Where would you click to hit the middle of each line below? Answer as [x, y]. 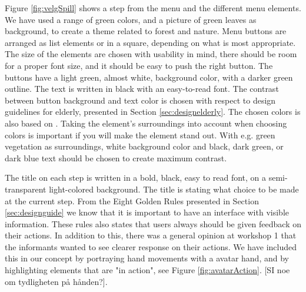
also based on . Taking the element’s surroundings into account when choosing [146, 123]
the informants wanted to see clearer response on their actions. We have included [151, 246]
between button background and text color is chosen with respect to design [140, 100]
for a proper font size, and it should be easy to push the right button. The [139, 65]
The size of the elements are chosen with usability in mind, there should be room [151, 54]
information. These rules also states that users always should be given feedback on [153, 223]
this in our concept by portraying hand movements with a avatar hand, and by [147, 258]
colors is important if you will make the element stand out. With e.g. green [140, 135]
